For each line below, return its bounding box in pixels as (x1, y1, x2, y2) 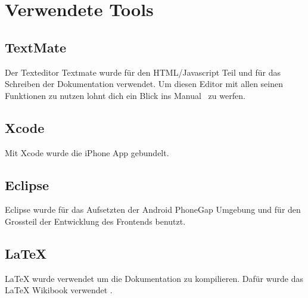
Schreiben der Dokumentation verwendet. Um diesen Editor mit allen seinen (5, 77, 283, 90)
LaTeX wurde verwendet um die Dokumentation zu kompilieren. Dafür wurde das (5, 272, 303, 284)
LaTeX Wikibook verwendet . (5, 284, 113, 296)
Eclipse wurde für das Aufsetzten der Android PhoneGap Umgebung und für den (5, 203, 301, 216)
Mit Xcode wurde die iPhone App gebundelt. (5, 146, 169, 159)
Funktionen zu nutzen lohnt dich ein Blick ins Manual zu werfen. (5, 89, 245, 101)
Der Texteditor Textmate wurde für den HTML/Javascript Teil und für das (5, 66, 281, 78)
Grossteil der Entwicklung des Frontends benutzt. (5, 215, 186, 227)
